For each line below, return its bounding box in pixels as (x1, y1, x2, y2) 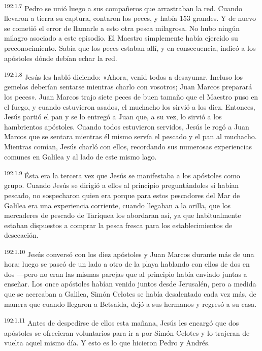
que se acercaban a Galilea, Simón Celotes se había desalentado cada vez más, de (4, 289, 256, 299)
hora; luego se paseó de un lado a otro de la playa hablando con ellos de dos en (4, 259, 250, 269)
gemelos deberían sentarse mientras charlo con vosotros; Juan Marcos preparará (4, 81, 252, 92)
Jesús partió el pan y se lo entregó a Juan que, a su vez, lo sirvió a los (4, 111, 222, 122)
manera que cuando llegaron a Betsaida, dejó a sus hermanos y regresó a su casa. (4, 298, 257, 309)
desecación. (4, 230, 39, 240)
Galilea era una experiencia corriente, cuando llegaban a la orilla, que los (4, 200, 231, 210)
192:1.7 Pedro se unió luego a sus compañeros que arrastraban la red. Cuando (4, 2, 242, 13)
